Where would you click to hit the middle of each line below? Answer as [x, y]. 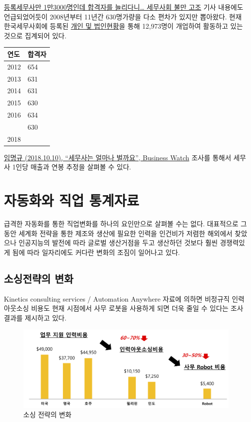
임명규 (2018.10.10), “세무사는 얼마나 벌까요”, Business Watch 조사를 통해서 [118, 157]
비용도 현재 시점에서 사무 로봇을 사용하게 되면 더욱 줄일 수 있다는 [130, 308]
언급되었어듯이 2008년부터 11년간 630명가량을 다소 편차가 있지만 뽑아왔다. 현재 [123, 16]
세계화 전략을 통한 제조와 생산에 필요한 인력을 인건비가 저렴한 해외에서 [125, 233]
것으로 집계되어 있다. [35, 35]
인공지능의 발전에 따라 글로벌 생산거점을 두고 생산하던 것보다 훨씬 [118, 243]
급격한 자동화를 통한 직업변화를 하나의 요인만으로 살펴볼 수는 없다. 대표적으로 [121, 224]
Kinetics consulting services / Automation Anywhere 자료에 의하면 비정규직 [117, 298]
